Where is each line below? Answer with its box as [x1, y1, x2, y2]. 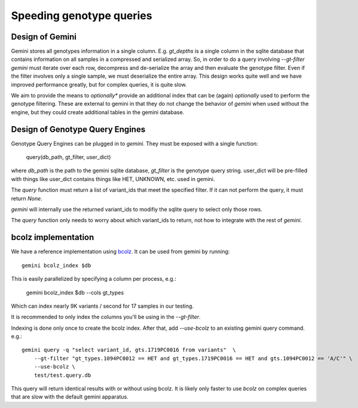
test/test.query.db [33, 372, 91, 379]
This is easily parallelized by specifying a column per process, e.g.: [11, 275, 176, 283]
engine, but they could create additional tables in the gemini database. [11, 108, 185, 116]
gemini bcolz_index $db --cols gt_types [26, 289, 124, 296]
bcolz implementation [11, 232, 94, 243]
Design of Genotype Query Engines [11, 124, 146, 134]
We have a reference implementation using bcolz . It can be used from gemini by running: [11, 248, 230, 255]
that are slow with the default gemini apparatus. [11, 393, 128, 400]
